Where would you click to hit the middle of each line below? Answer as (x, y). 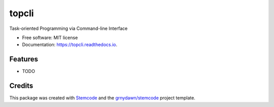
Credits (21, 86)
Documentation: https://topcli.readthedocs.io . (70, 45)
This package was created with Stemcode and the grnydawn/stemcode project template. (102, 98)
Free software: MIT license (50, 38)
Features (24, 59)
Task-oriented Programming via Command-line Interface (68, 28)
